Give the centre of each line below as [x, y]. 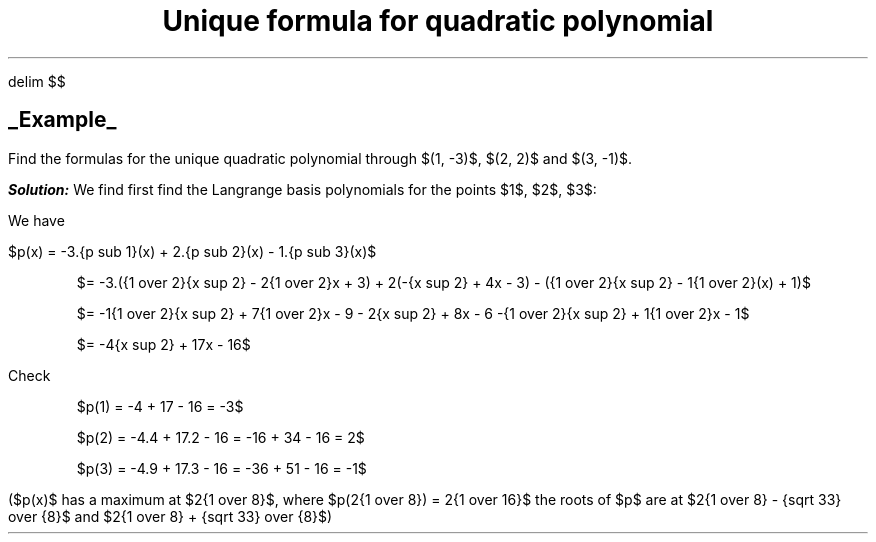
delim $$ [37, 81]
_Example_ [62, 120]
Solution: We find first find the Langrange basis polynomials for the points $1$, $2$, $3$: [302, 189]
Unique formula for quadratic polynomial [438, 21]
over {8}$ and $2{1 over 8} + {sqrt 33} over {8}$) [170, 516]
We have [36, 220]
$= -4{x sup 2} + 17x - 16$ [163, 344]
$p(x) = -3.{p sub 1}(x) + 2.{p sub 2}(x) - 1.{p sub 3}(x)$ [192, 251]
